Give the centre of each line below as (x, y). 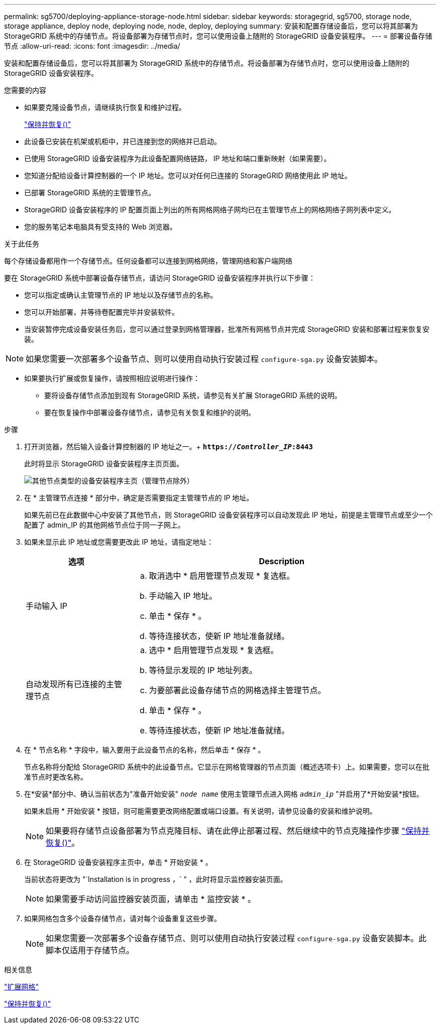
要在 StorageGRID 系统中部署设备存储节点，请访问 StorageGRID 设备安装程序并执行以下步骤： (160, 278)
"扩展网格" (22, 987)
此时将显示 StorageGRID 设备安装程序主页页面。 (104, 464)
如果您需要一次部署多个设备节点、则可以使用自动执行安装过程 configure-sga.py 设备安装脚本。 (204, 359)
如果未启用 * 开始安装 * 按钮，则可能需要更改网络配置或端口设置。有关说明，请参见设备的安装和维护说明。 (200, 811)
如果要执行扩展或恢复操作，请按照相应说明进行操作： (112, 378)
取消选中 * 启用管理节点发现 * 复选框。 (222, 576)
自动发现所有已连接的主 (70, 684)
